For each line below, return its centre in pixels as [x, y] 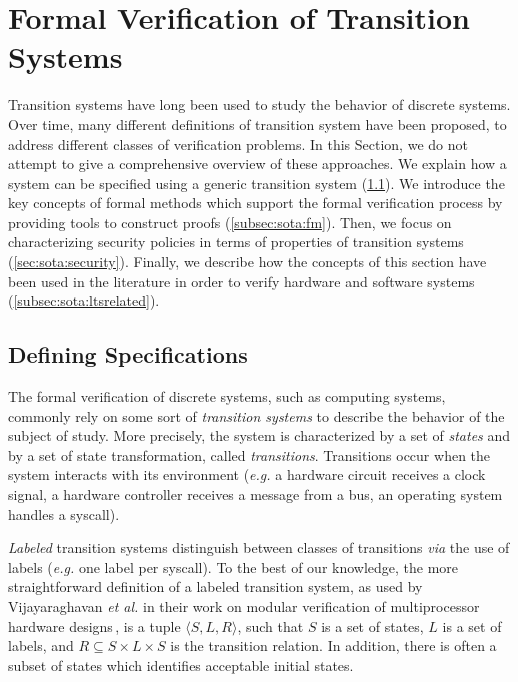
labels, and [41, 645]
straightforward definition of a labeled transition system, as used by [215, 586]
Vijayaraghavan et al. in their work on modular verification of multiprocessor [244, 605]
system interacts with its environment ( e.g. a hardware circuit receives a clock [247, 474]
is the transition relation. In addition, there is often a [333, 645]
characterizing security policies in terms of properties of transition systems [236, 241]
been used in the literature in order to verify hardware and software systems [241, 280]
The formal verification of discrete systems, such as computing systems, [227, 396]
